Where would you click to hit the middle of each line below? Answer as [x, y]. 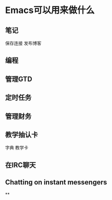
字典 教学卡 [17, 147]
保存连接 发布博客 [23, 43]
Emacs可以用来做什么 [50, 10]
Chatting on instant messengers [56, 182]
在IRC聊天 [21, 165]
